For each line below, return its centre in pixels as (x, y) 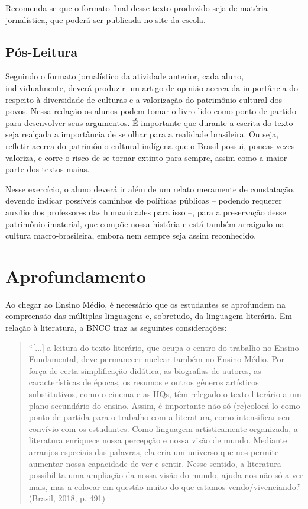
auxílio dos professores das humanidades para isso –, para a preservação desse (146, 212)
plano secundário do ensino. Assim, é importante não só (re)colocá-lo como (164, 405)
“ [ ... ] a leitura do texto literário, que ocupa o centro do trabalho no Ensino (164, 347)
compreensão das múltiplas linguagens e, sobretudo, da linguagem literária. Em (149, 316)
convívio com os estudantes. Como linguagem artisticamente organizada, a (163, 428)
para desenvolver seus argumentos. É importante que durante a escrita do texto (149, 122)
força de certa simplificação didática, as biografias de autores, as (145, 370)
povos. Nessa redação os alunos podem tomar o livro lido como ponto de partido (151, 111)
